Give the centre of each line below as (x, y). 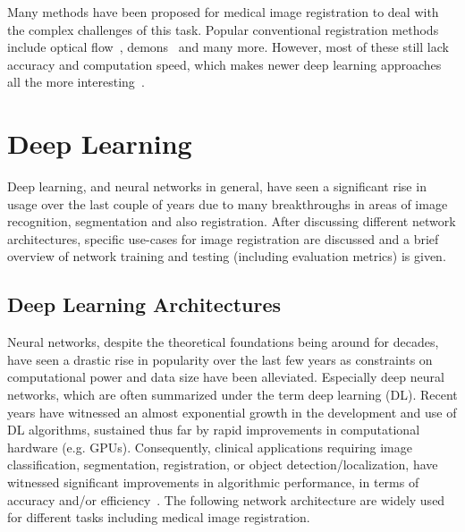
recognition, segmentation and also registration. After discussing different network (232, 221)
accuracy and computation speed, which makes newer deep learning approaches (224, 64)
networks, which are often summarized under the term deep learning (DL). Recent (232, 395)
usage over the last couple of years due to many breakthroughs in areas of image (228, 203)
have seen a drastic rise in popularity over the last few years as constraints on (220, 359)
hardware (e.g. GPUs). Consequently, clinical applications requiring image (210, 447)
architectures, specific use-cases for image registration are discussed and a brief (223, 238)
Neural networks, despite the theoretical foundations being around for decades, (223, 342)
